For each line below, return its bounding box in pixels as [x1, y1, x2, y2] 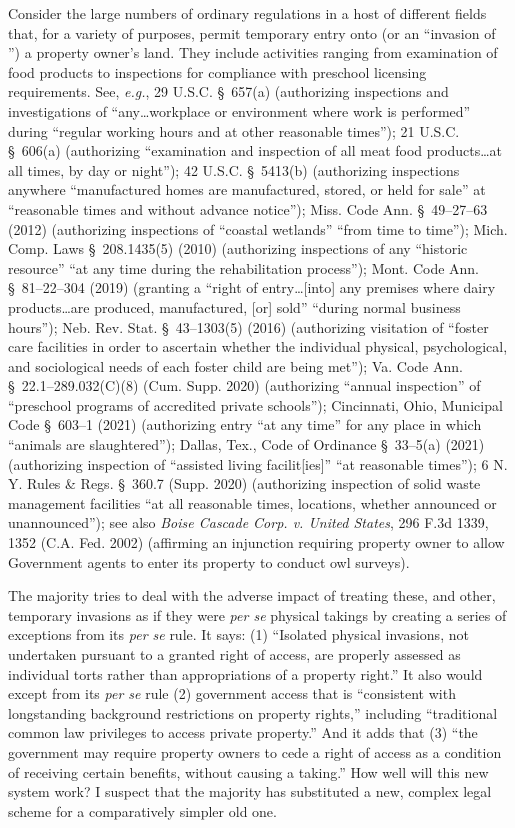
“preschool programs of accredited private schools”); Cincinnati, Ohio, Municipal [8, 394, 503, 415]
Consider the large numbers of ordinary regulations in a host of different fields [8, 3, 487, 23]
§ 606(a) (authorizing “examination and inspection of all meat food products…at [8, 140, 503, 161]
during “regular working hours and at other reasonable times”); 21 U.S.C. [8, 120, 460, 141]
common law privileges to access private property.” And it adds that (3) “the [8, 722, 478, 743]
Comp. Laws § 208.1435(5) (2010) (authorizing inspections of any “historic [8, 238, 468, 259]
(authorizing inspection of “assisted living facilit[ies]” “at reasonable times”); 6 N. [8, 453, 508, 474]
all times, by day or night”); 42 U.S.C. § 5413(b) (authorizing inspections [8, 159, 460, 180]
